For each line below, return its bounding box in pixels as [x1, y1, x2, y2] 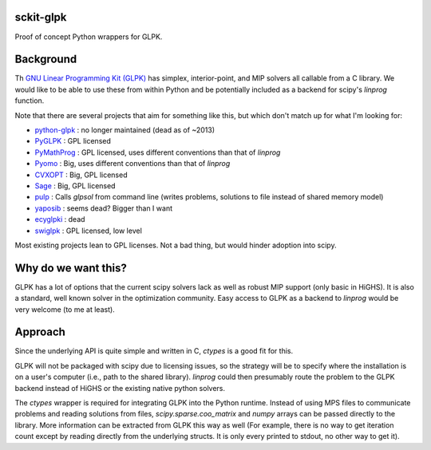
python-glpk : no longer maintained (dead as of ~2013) [34, 124, 215, 135]
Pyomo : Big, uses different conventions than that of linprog [34, 159, 231, 168]
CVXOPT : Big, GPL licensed [34, 170, 128, 180]
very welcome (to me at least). [14, 304, 115, 314]
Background [14, 53, 77, 66]
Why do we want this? [14, 261, 128, 274]
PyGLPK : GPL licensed [34, 136, 112, 146]
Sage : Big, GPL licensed [34, 180, 116, 191]
